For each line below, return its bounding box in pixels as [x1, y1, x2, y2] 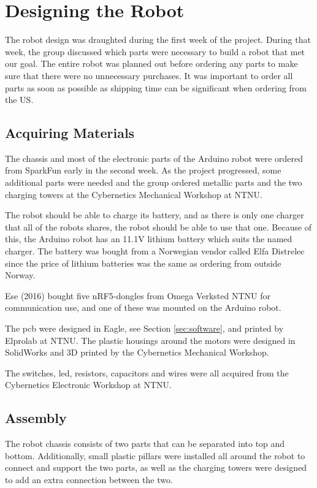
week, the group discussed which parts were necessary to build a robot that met [5, 45, 305, 58]
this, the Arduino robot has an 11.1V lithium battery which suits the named [5, 232, 292, 245]
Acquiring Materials [5, 123, 135, 142]
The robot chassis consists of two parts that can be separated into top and [5, 437, 285, 450]
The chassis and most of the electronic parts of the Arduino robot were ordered [5, 151, 303, 164]
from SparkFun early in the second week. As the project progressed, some [5, 164, 281, 177]
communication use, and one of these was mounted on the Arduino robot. [5, 301, 281, 314]
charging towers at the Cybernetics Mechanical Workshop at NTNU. [5, 188, 262, 200]
